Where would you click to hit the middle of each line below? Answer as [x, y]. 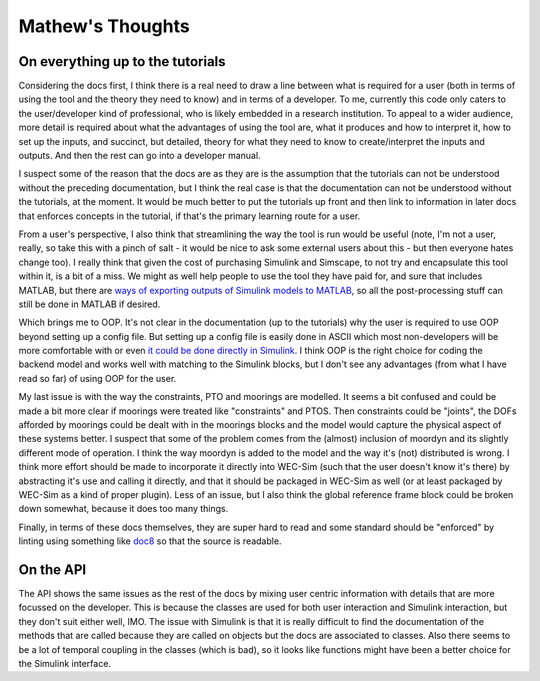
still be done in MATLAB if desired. [89, 304]
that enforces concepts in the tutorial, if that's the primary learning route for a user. [189, 216]
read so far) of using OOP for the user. [97, 378]
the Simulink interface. [65, 664]
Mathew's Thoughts [104, 26]
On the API [52, 569]
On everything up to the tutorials [122, 61]
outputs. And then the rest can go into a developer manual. [139, 156]
